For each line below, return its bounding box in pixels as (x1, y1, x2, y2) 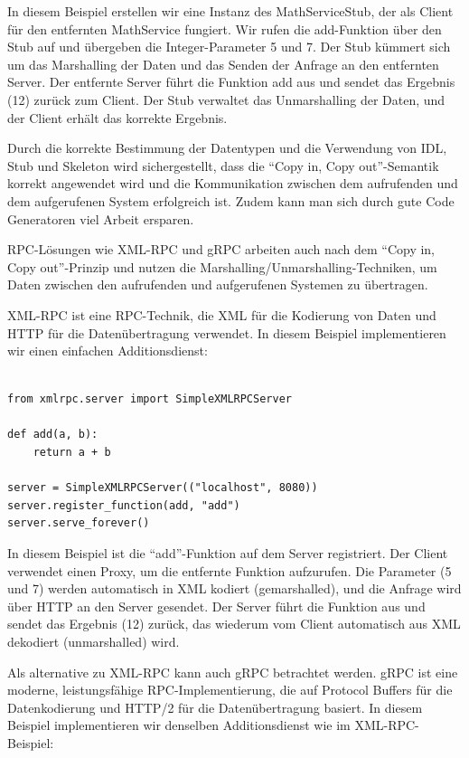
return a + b (33, 446, 111, 460)
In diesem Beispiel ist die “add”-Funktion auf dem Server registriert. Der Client (7, 544, 448, 563)
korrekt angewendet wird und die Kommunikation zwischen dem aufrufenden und (7, 174, 458, 193)
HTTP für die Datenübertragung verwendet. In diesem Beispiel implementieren (7, 323, 446, 342)
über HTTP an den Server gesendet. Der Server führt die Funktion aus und (7, 596, 426, 615)
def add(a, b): (7, 428, 98, 441)
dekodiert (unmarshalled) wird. (7, 632, 180, 650)
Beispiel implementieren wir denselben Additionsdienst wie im (7, 715, 351, 734)
